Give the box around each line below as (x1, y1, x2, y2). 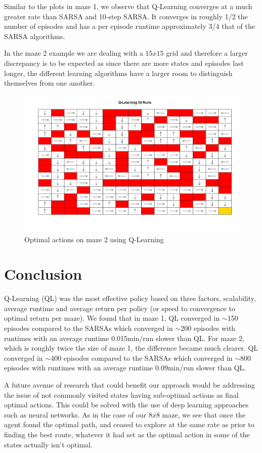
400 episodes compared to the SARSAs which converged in (51, 352, 233, 363)
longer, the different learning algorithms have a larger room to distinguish (4, 67, 233, 78)
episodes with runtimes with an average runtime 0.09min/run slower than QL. (4, 362, 246, 373)
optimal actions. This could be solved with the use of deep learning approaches (4, 399, 249, 410)
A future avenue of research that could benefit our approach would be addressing (4, 380, 255, 390)
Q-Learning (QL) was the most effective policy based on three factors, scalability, (4, 293, 256, 304)
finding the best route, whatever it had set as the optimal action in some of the (4, 429, 250, 439)
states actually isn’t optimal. (4, 439, 93, 449)
